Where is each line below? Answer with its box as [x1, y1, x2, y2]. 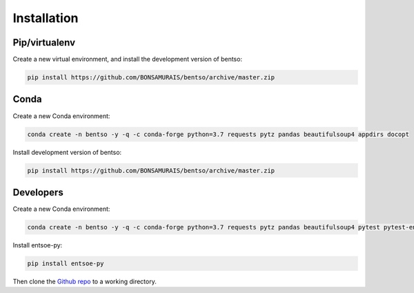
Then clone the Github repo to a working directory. [12, 277, 157, 285]
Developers [12, 187, 63, 198]
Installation [12, 10, 79, 26]
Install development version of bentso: [12, 148, 122, 156]
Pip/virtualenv [12, 37, 76, 48]
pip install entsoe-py [27, 259, 104, 267]
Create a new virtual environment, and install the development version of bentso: [12, 55, 243, 64]
